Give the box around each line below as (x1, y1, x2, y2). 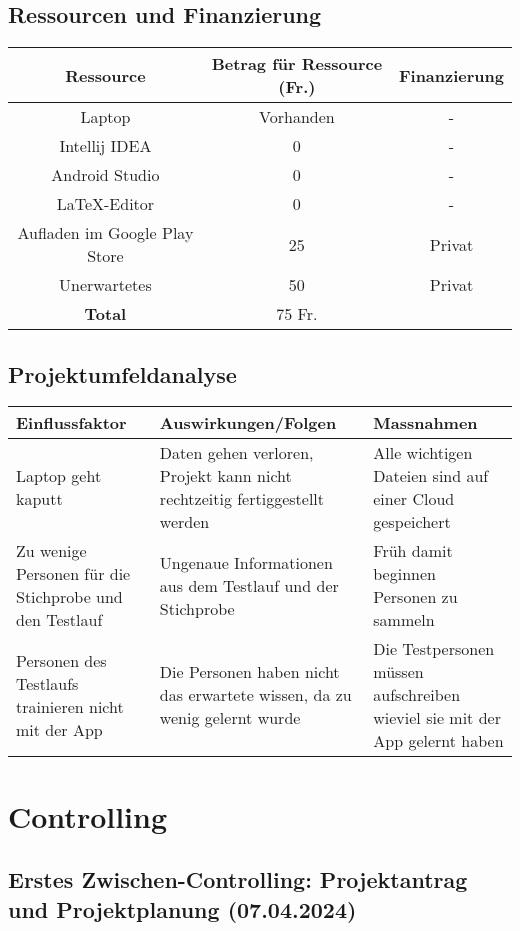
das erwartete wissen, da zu (159, 683, 352, 707)
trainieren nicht (16, 694, 124, 718)
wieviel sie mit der (373, 706, 501, 730)
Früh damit (373, 539, 453, 563)
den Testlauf (16, 608, 103, 632)
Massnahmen (373, 411, 478, 435)
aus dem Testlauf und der (159, 573, 339, 597)
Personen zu (373, 585, 458, 609)
